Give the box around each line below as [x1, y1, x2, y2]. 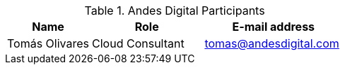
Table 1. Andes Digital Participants [84, 3, 265, 17]
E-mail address [232, 20, 315, 34]
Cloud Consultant [92, 36, 185, 50]
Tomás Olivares [7, 36, 90, 50]
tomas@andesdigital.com [204, 36, 339, 50]
